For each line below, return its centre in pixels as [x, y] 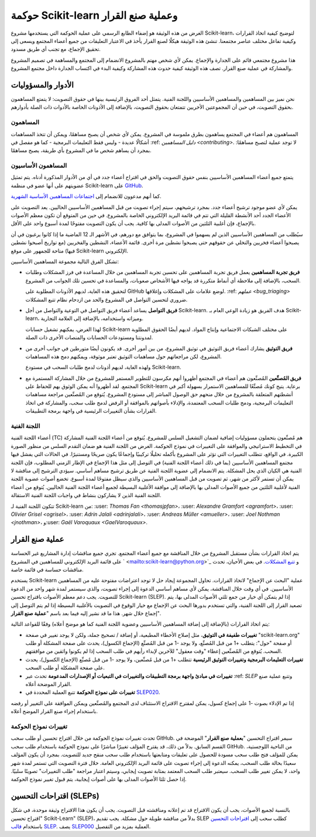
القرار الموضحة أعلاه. [49, 684]
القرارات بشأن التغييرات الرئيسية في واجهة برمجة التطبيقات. [91, 411]
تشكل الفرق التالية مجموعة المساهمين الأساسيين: [65, 261]
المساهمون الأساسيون [39, 166]
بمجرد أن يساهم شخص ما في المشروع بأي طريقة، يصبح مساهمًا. [81, 150]
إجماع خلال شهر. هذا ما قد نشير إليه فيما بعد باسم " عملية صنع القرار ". [86, 613]
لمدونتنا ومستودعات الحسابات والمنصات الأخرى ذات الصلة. [89, 338]
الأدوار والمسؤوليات [42, 85]
